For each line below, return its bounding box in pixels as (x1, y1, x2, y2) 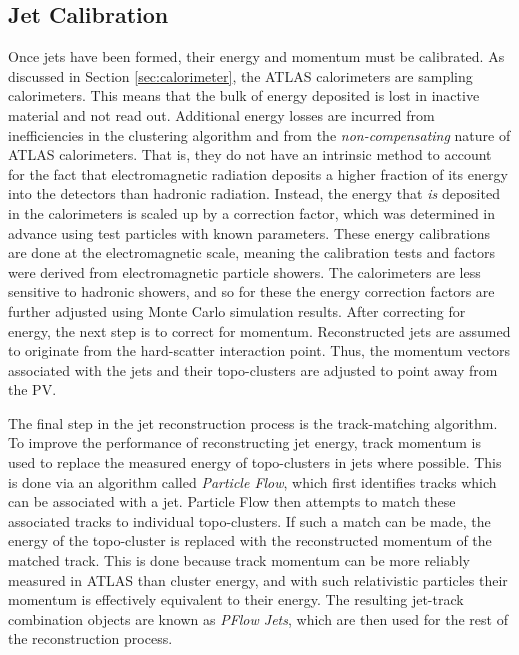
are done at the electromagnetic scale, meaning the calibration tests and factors (8, 242, 495, 263)
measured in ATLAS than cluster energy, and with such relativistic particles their (8, 569, 508, 590)
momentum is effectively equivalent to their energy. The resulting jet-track (8, 589, 464, 610)
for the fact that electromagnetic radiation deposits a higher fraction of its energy (8, 163, 508, 184)
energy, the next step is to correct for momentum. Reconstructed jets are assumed (8, 320, 511, 341)
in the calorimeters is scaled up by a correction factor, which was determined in (8, 202, 496, 223)
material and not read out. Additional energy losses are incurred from (8, 104, 435, 125)
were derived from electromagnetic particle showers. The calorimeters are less (8, 261, 481, 282)
